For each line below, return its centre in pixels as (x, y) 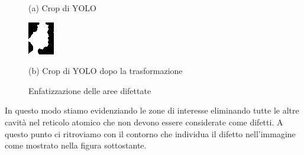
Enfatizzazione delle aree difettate (90, 90)
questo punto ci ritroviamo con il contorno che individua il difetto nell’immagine (150, 133)
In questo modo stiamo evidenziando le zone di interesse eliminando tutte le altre (152, 110)
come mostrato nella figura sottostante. (76, 145)
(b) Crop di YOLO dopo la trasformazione (106, 71)
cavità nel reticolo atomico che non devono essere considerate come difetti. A (144, 122)
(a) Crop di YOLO (62, 8)
